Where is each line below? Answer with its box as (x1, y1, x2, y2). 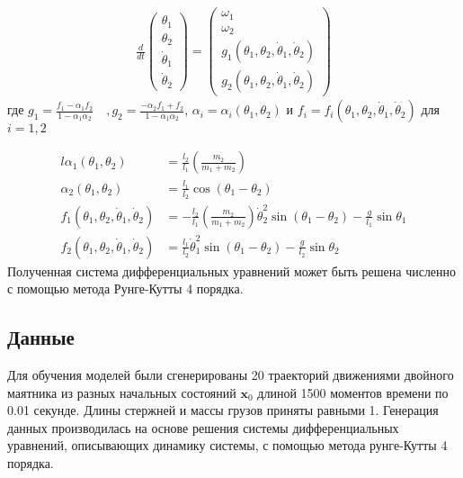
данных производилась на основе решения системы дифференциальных (7, 418, 399, 437)
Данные (7, 323, 75, 351)
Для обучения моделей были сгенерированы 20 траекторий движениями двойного (7, 365, 454, 384)
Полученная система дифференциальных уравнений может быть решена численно (7, 261, 457, 280)
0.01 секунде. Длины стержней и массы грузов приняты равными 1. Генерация (7, 401, 439, 419)
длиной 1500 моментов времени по (257, 383, 449, 401)
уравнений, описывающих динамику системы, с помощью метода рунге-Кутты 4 (7, 436, 448, 455)
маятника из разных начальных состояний (7, 383, 236, 401)
